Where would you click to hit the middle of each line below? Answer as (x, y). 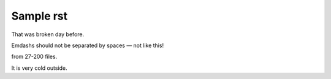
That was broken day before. (48, 34)
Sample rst (40, 16)
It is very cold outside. (39, 68)
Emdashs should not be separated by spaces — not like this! (88, 45)
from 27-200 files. (34, 57)
